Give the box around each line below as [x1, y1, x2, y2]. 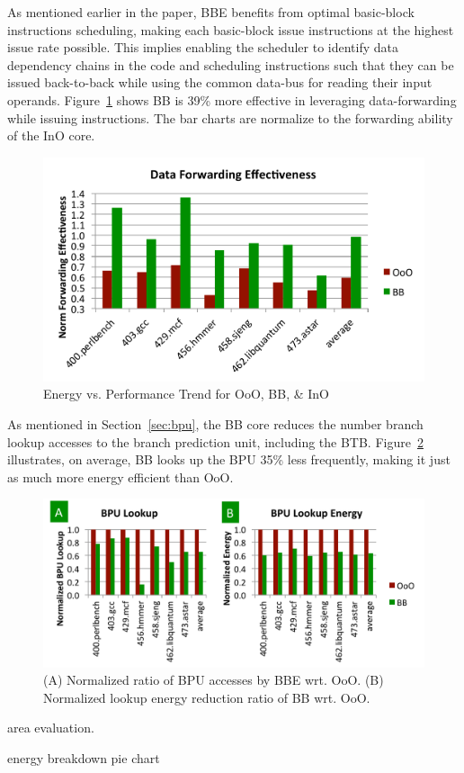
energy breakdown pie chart [7, 748, 160, 767]
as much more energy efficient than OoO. [7, 467, 234, 486]
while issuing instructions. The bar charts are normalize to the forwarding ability [7, 108, 453, 127]
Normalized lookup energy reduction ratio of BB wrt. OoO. [43, 688, 370, 706]
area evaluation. [7, 718, 94, 737]
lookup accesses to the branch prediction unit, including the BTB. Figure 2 [7, 432, 424, 451]
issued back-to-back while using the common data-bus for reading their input [7, 73, 433, 92]
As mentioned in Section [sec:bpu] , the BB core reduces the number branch [7, 415, 424, 434]
